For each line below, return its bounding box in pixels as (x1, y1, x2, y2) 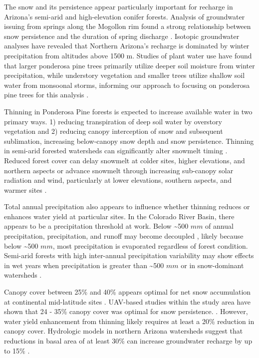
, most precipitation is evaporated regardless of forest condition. (52, 240, 248, 251)
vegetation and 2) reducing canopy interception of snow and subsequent (4, 126, 223, 136)
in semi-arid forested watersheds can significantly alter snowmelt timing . (4, 145, 228, 156)
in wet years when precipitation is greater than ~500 (4, 260, 164, 270)
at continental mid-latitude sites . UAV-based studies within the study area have (4, 296, 251, 307)
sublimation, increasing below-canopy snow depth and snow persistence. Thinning (4, 135, 254, 146)
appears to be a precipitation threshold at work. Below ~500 (4, 221, 189, 231)
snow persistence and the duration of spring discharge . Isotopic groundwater (4, 30, 240, 41)
